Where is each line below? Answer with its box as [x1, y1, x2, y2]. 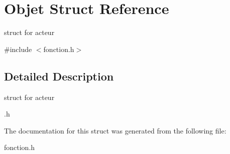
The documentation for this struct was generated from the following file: [4, 125, 226, 135]
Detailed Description [4, 68, 114, 83]
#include [4, 43, 32, 54]
